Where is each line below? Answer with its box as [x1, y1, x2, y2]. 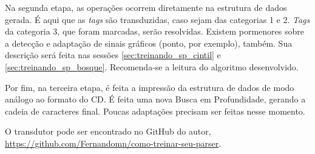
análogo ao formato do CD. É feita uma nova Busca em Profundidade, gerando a [5, 93, 306, 105]
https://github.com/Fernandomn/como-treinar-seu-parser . [5, 136, 222, 149]
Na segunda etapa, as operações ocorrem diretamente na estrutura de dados [5, 1, 287, 13]
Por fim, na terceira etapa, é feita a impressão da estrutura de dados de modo [5, 81, 294, 93]
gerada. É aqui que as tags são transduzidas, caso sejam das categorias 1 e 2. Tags [5, 13, 310, 25]
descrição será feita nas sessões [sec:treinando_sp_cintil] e [5, 49, 221, 61]
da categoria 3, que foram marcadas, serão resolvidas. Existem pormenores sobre [5, 25, 304, 38]
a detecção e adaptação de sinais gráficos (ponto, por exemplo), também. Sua [5, 36, 293, 49]
